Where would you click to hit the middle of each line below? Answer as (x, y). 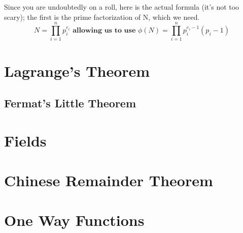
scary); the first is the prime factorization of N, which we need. (102, 17)
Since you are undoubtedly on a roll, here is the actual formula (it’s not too (122, 7)
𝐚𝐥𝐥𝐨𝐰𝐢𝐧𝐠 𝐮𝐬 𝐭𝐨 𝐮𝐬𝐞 (104, 30)
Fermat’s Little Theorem (70, 103)
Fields (25, 140)
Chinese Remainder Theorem (109, 180)
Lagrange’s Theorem (77, 70)
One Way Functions (74, 220)
